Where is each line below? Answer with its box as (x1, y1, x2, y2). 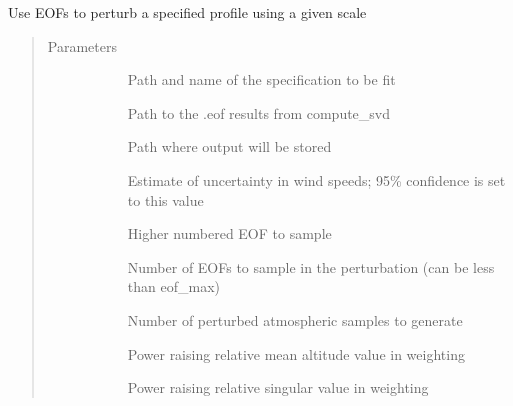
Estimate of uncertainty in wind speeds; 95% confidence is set (127, 169, 506, 190)
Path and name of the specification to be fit (127, 69, 396, 90)
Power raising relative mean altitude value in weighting (127, 343, 465, 364)
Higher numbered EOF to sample (127, 223, 332, 244)
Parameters (47, 35, 117, 56)
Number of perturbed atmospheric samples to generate (127, 309, 463, 330)
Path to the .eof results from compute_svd (127, 102, 391, 123)
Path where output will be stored (127, 136, 332, 157)
